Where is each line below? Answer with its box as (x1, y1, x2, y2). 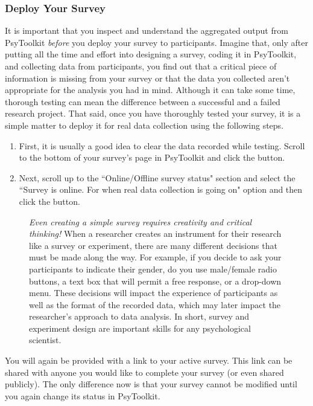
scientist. (29, 333, 62, 346)
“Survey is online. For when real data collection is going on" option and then (19, 183, 303, 196)
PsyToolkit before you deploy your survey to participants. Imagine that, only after (5, 36, 308, 48)
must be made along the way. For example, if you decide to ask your (29, 251, 282, 263)
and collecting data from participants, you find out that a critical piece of (5, 60, 277, 72)
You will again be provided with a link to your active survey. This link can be (5, 354, 292, 367)
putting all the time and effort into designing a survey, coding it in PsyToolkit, (5, 48, 297, 60)
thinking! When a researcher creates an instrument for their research (29, 227, 282, 240)
